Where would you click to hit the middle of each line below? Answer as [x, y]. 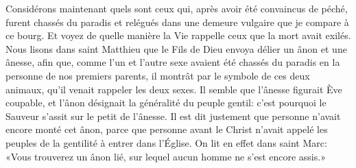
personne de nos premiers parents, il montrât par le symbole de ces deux [158, 75]
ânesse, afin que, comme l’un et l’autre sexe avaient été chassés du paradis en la [173, 62]
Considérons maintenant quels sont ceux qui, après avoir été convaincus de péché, [177, 8]
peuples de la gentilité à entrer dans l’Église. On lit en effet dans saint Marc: [166, 142]
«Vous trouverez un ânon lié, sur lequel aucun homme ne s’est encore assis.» [166, 156]
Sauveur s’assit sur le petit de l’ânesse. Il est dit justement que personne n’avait [173, 116]
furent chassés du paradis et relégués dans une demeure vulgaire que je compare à [177, 22]
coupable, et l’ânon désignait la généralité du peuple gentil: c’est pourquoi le [166, 103]
